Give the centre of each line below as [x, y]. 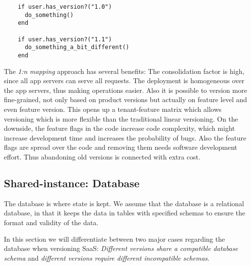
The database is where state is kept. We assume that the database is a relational [124, 203]
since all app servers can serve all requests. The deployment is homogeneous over [124, 80]
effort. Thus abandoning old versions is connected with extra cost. [102, 156]
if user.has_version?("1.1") [65, 39]
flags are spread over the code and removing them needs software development [121, 147]
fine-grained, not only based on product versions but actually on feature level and [125, 99]
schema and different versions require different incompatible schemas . [107, 257]
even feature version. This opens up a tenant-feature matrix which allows [113, 109]
